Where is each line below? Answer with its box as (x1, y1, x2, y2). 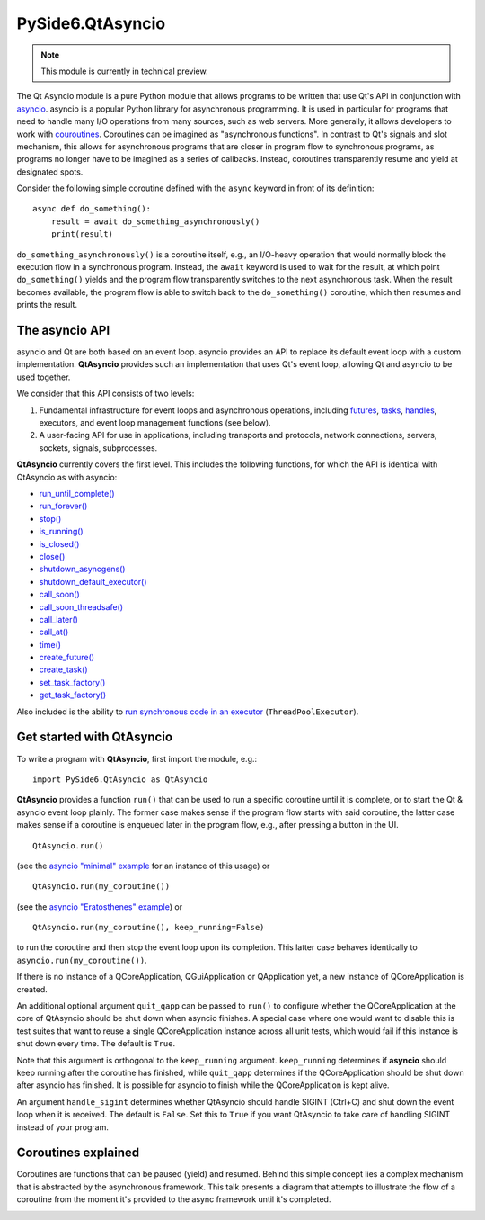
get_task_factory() (39, 689, 107, 701)
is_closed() (39, 538, 80, 549)
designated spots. (16, 166, 84, 177)
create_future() (39, 652, 94, 663)
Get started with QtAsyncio (16, 730, 173, 745)
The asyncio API (16, 323, 110, 337)
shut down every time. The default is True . (16, 1038, 175, 1049)
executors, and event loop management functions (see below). (39, 417, 271, 428)
